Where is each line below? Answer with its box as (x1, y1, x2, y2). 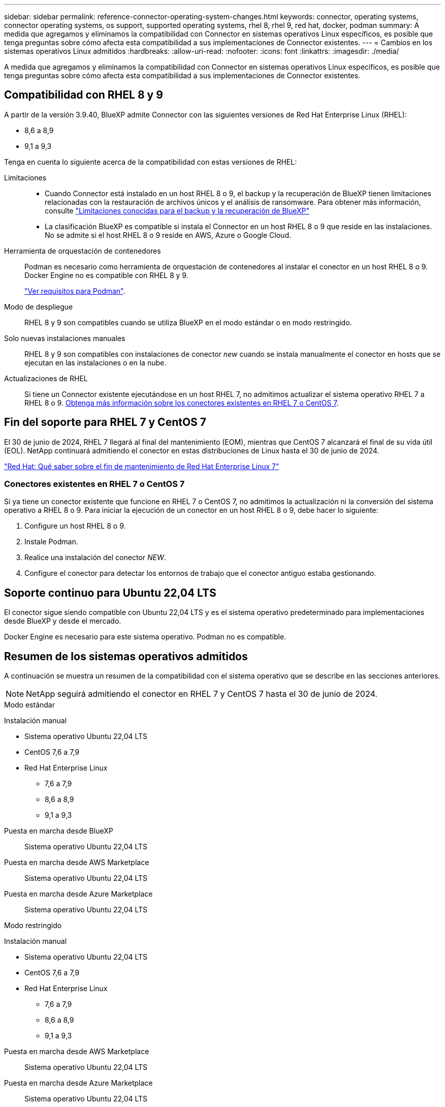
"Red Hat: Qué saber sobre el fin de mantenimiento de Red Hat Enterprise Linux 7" (4, 462, 279, 471)
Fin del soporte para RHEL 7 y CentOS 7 (4, 416, 207, 429)
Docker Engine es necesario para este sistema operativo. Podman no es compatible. (4, 632, 287, 641)
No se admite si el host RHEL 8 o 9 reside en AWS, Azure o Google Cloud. (45, 230, 292, 239)
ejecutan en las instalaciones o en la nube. (24, 358, 167, 367)
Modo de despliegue (4, 302, 73, 311)
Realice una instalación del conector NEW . (24, 553, 166, 562)
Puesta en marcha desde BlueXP (4, 826, 113, 836)
